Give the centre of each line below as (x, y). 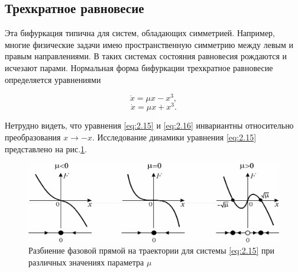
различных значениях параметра (86, 262)
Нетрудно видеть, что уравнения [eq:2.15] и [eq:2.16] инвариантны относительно (149, 125)
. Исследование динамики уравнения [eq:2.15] (174, 137)
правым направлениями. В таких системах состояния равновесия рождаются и (146, 56)
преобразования (33, 137)
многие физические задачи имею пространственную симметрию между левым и (149, 44)
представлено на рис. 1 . (46, 148)
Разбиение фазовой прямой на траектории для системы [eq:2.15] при (152, 250)
